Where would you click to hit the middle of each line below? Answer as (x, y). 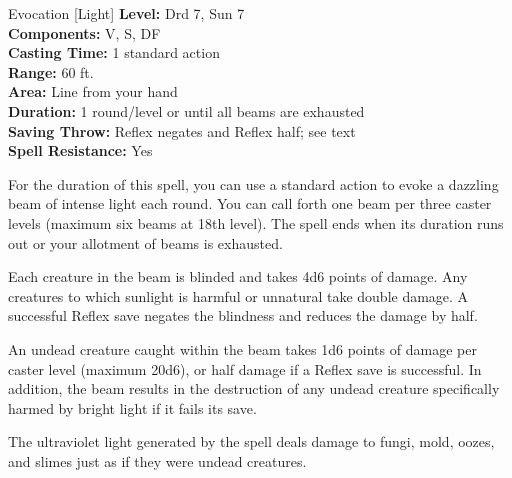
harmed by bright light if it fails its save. (132, 407)
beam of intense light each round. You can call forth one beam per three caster (250, 203)
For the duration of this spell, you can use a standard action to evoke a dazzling (253, 183)
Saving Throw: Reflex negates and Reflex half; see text (182, 130)
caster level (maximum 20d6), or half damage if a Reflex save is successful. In (245, 368)
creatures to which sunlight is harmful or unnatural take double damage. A (238, 295)
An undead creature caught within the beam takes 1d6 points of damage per (242, 348)
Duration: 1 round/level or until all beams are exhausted (186, 110)
